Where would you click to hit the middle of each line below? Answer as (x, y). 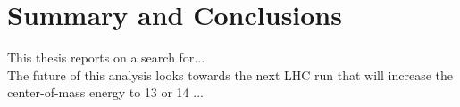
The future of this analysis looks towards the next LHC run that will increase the (230, 74)
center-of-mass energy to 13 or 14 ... (105, 92)
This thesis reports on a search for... (106, 58)
